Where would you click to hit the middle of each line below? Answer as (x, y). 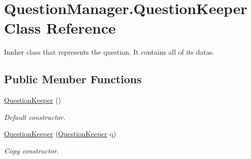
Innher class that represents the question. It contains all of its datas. (109, 52)
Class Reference (60, 28)
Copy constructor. (32, 150)
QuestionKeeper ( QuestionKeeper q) (60, 134)
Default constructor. (35, 117)
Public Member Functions (73, 79)
